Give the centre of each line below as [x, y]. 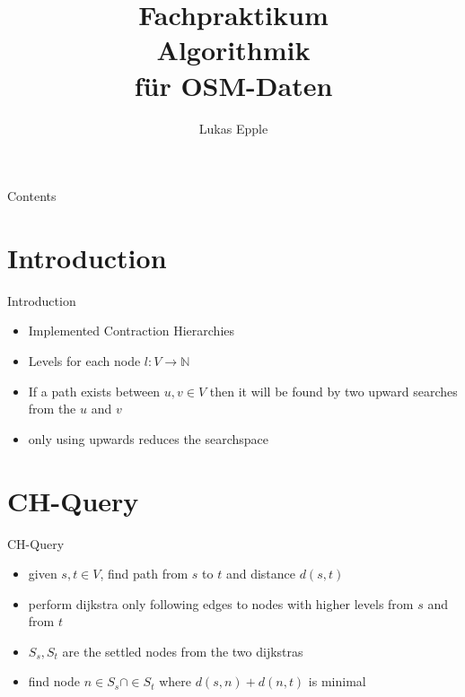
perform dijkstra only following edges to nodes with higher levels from [221, 603]
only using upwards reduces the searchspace [149, 438]
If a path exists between [94, 391]
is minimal [337, 681]
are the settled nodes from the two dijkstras [183, 651]
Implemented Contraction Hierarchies [132, 331]
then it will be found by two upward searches [333, 391]
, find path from [144, 574]
